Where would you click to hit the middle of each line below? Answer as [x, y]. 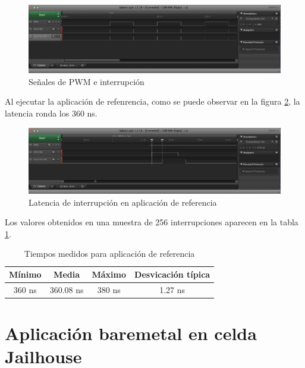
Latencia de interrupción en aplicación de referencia [123, 202]
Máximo [109, 274]
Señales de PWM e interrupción [87, 81]
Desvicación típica [172, 274]
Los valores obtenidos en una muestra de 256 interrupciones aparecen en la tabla [152, 222]
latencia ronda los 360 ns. [51, 113]
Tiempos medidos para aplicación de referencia [109, 254]
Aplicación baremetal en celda [131, 333]
